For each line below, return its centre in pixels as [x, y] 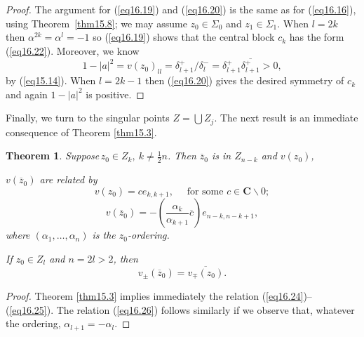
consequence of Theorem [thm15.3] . [81, 132]
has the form [317, 37]
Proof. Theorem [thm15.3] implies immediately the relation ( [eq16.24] [155, 296]
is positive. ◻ [115, 94]
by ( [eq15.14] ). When [51, 80]
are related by [68, 179]
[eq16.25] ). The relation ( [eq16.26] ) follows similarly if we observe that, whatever [182, 309]
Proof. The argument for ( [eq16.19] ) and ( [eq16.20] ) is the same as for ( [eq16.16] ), [181, 9]
